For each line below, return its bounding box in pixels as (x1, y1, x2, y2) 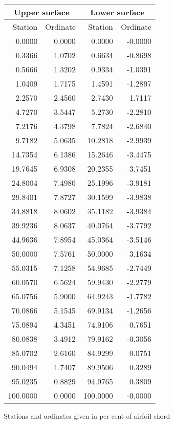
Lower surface (90, 6, 145, 18)
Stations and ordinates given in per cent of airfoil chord (4, 411, 170, 421)
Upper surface (14, 6, 70, 18)
